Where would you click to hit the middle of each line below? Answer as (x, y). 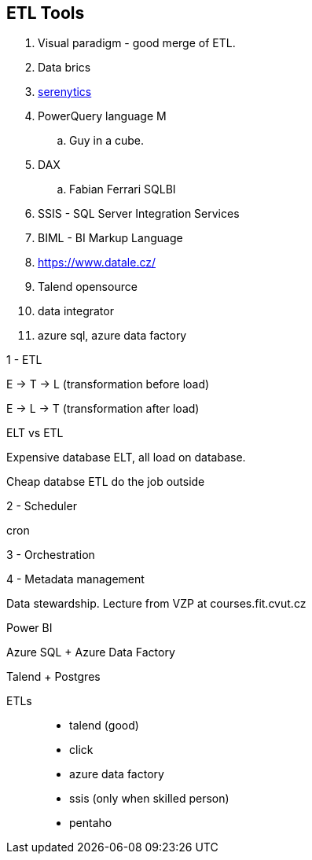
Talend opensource (88, 287)
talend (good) (104, 726)
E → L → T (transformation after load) (103, 409)
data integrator (76, 311)
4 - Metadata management (75, 579)
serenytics (65, 92)
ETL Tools (46, 13)
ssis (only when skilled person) (149, 799)
